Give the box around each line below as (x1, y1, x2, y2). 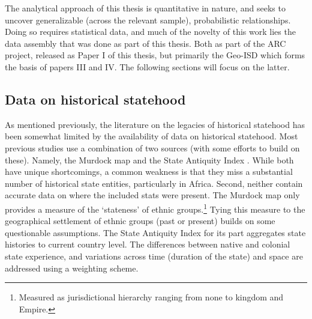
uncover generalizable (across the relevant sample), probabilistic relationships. (5, 13, 291, 26)
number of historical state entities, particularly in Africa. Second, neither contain (5, 177, 303, 189)
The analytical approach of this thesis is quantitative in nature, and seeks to (5, 2, 286, 14)
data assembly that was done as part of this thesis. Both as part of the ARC (5, 37, 286, 49)
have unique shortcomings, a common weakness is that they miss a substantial (5, 165, 293, 178)
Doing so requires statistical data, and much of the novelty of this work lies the (5, 25, 296, 38)
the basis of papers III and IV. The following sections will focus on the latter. (5, 60, 290, 73)
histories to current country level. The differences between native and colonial (5, 238, 290, 251)
